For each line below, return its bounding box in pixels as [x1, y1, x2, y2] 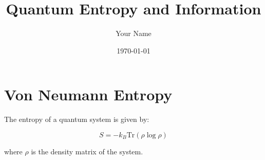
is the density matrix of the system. [31, 146, 143, 156]
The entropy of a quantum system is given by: [4, 114, 149, 125]
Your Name [116, 28, 152, 39]
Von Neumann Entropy [4, 84, 173, 105]
